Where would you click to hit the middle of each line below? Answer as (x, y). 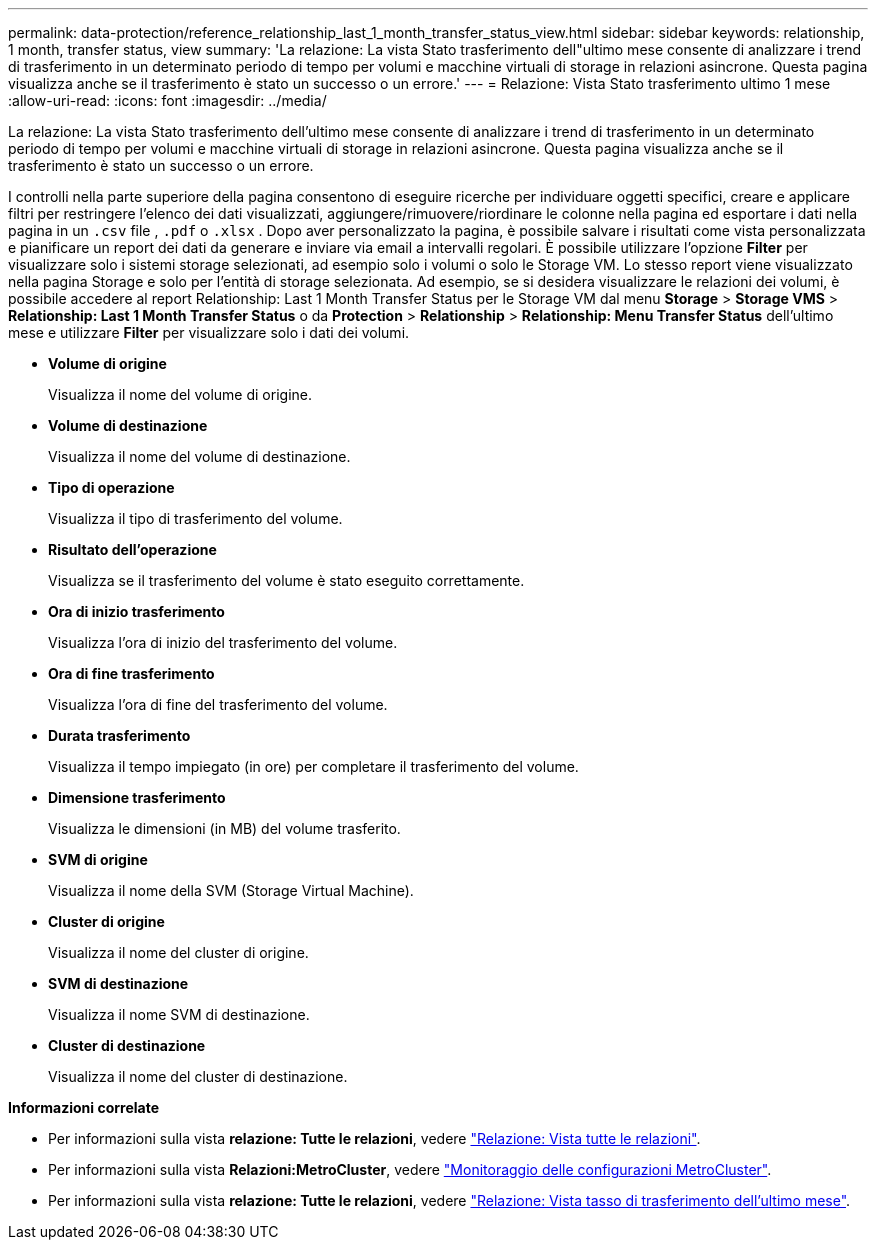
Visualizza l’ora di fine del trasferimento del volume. (218, 704)
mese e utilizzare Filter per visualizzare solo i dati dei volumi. (209, 332)
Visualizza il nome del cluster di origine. (178, 952)
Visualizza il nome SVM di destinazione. (179, 1014)
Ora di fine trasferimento (131, 673)
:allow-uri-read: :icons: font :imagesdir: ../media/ (167, 100)
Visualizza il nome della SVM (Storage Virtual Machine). (231, 890)
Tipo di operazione (111, 487)
